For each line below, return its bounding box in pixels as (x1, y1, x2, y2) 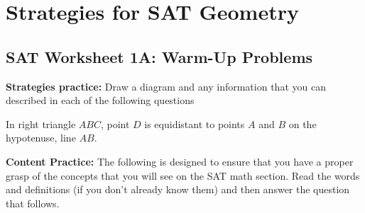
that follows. (6, 195, 60, 210)
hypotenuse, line (6, 130, 76, 145)
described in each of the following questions (6, 93, 195, 108)
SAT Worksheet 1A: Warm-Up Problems (6, 45, 313, 67)
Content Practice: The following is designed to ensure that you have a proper (6, 154, 354, 168)
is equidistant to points (144, 116, 245, 131)
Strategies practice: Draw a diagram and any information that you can (6, 79, 326, 93)
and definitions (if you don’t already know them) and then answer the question (6, 182, 350, 197)
